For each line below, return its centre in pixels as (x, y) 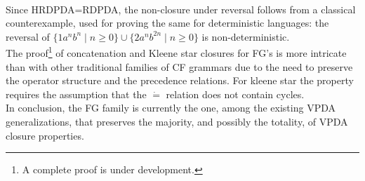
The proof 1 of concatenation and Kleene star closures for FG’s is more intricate (176, 52)
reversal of (28, 36)
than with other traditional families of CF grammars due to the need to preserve (179, 66)
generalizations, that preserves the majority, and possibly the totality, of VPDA (177, 121)
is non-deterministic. (246, 36)
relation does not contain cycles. (235, 94)
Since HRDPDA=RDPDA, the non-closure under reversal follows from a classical (181, 9)
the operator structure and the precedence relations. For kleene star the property (180, 80)
